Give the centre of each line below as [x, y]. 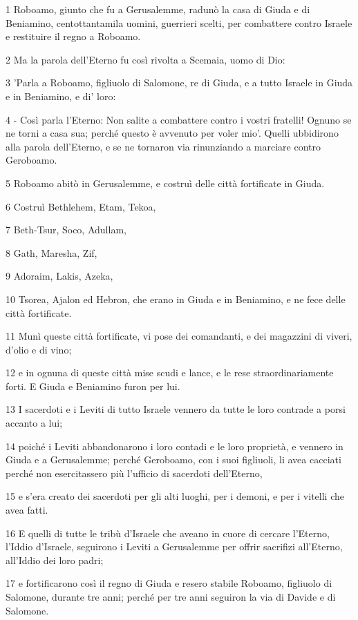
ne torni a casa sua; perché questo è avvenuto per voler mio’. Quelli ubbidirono [172, 133]
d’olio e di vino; [39, 349]
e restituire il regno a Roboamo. [73, 36]
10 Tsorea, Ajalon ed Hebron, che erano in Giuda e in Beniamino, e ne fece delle [176, 299]
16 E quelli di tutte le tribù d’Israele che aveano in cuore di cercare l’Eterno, [168, 533]
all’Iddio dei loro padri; [55, 560]
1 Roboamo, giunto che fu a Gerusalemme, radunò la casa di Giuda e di [158, 9]
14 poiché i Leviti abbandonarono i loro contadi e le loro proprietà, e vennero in [175, 446]
